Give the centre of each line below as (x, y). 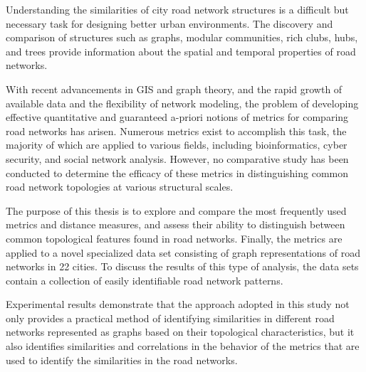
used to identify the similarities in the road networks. (122, 360)
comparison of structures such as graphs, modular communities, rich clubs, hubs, (182, 37)
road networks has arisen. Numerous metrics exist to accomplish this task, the (176, 131)
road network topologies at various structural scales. (120, 187)
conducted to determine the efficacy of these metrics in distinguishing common (177, 172)
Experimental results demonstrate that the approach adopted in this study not (178, 304)
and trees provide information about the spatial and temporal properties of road (181, 51)
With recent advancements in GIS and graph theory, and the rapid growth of (174, 89)
